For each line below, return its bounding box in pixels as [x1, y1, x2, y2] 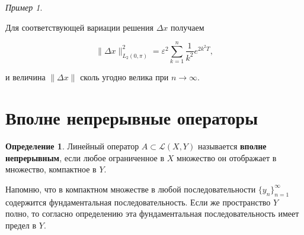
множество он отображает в [177, 151, 277, 164]
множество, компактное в [5, 163, 97, 175]
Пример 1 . [5, 1, 43, 13]
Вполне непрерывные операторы [5, 106, 258, 130]
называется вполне [197, 140, 267, 152]
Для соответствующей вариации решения [5, 21, 154, 33]
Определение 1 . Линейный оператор [5, 140, 139, 152]
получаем [171, 21, 204, 33]
